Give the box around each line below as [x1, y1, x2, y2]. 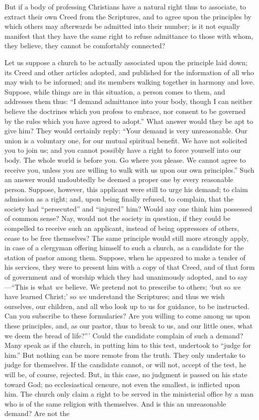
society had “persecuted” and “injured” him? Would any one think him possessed [4, 203, 253, 213]
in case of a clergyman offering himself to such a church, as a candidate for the [4, 242, 244, 253]
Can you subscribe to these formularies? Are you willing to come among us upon [4, 311, 251, 321]
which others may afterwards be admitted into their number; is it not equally [4, 21, 240, 31]
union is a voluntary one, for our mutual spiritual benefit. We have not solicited [4, 135, 248, 145]
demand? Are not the [4, 408, 70, 419]
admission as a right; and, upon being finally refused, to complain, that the [4, 194, 234, 204]
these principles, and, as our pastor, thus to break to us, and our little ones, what [4, 320, 253, 330]
